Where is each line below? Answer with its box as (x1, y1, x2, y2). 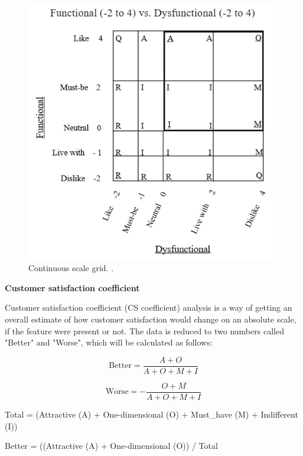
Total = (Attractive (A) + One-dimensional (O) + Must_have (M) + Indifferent (5, 408, 298, 420)
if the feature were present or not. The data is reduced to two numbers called (5, 324, 284, 337)
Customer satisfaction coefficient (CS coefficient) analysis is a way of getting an (5, 301, 292, 314)
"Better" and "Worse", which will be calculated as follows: (5, 336, 213, 348)
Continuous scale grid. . (28, 262, 114, 274)
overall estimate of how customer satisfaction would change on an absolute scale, (5, 313, 297, 325)
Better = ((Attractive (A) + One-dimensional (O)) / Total (5, 439, 218, 452)
